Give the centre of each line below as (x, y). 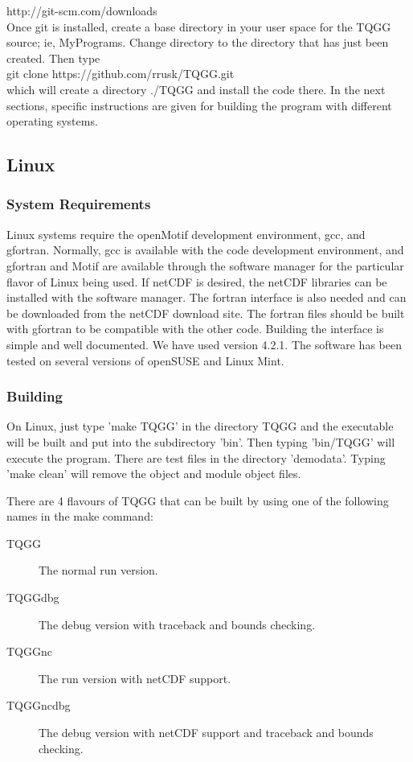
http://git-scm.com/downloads (82, 10)
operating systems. (52, 121)
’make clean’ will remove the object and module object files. (154, 474)
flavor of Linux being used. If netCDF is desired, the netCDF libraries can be (197, 281)
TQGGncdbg (39, 705)
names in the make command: (80, 516)
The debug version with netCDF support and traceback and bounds (206, 733)
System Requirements (79, 204)
